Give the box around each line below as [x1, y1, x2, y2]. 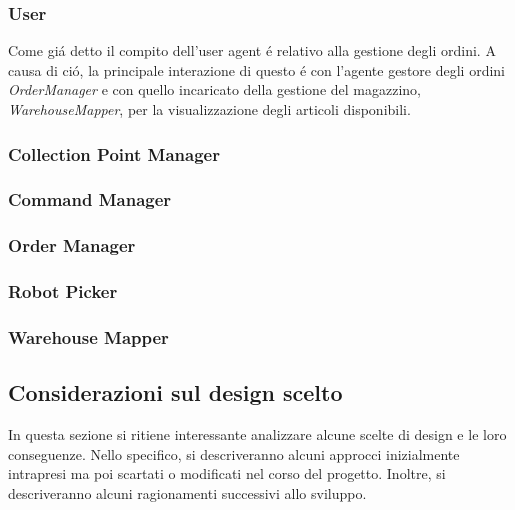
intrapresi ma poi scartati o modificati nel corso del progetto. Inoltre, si [8, 463, 446, 484]
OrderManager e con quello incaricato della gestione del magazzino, [8, 79, 421, 100]
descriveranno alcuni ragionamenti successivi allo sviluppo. [8, 482, 367, 503]
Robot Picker [8, 279, 118, 304]
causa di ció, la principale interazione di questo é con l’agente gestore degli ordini [8, 59, 505, 80]
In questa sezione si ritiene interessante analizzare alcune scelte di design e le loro [8, 424, 507, 445]
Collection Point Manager [8, 141, 220, 166]
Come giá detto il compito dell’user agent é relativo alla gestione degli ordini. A [8, 40, 496, 61]
